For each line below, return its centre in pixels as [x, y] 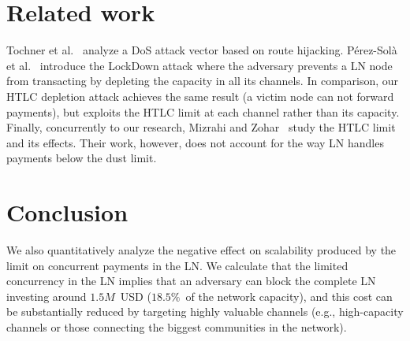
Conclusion [67, 212]
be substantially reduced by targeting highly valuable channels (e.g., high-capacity [205, 311]
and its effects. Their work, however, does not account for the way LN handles [195, 142]
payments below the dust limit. [82, 158]
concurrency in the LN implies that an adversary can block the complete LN [191, 281]
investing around [47, 296]
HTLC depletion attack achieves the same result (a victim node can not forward [200, 96]
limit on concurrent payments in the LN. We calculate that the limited [177, 265]
